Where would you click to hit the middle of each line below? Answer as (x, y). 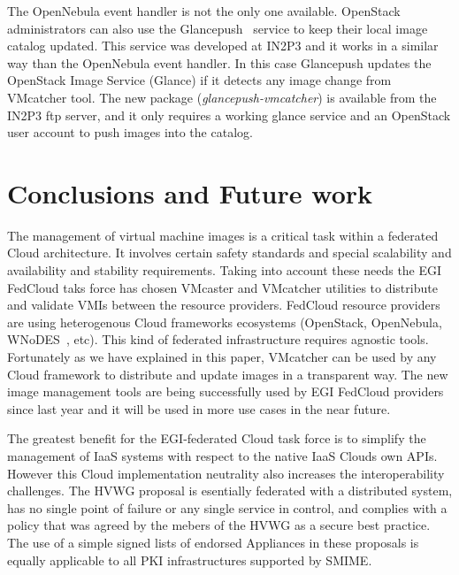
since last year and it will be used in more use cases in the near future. (199, 408)
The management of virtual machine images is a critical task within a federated (223, 235)
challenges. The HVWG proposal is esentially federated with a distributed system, (230, 491)
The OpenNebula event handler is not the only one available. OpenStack (204, 11)
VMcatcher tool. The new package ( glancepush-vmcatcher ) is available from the (222, 97)
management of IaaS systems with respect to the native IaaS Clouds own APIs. (222, 456)
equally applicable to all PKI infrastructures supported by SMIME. (190, 560)
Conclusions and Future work (190, 192)
